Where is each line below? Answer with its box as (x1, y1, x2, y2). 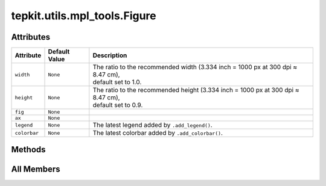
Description (92, 51, 127, 60)
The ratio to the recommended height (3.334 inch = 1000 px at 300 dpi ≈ (92, 86, 299, 95)
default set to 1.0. (92, 78, 142, 87)
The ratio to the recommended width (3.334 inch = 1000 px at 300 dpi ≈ (92, 63, 298, 72)
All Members (11, 164, 60, 174)
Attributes (11, 32, 51, 42)
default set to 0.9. (92, 101, 143, 110)
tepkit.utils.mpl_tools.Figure (11, 9, 156, 22)
